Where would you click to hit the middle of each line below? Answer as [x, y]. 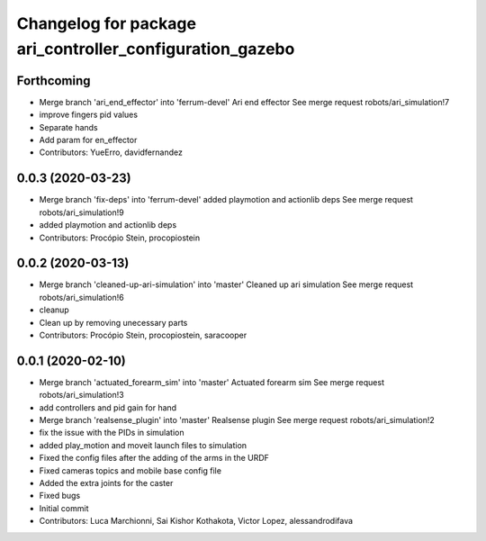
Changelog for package [107, 23]
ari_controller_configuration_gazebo [156, 49]
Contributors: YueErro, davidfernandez [111, 152]
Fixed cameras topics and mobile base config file [130, 470]
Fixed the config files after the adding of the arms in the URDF [154, 458]
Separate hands [68, 127]
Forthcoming [54, 81]
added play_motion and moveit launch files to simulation [143, 445]
